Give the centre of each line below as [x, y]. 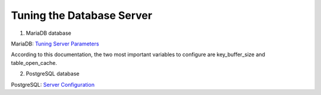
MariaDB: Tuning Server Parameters [55, 44]
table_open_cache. [34, 63]
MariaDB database [48, 33]
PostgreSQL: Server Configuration [53, 84]
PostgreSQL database [53, 74]
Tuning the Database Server [82, 15]
